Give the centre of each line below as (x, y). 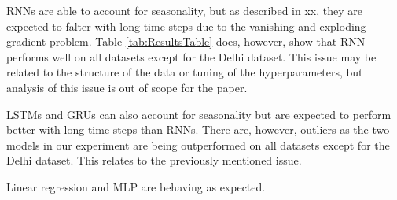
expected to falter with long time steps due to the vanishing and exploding (186, 26)
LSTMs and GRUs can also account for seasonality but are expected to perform (199, 114)
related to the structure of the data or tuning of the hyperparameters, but (185, 72)
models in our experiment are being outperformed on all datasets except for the (198, 144)
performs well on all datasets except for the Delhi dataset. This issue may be (191, 56)
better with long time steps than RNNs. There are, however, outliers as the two (198, 130)
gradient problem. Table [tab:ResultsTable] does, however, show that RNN (186, 41)
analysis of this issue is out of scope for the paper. (127, 87)
